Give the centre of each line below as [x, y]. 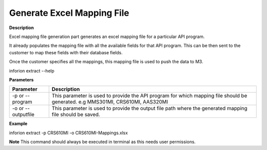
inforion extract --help [32, 71]
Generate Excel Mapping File [69, 13]
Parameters [22, 79]
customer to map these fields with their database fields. [66, 52]
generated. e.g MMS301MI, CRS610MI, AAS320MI [110, 102]
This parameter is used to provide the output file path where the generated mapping [150, 109]
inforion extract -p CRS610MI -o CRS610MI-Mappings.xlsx [68, 133]
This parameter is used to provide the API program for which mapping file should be [149, 96]
